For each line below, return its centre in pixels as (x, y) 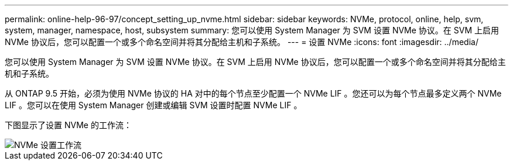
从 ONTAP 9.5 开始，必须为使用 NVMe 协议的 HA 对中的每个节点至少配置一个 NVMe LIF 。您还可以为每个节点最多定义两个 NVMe (253, 93)
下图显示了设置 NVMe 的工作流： (68, 125)
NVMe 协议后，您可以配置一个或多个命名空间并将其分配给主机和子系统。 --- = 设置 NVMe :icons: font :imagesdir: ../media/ (242, 42)
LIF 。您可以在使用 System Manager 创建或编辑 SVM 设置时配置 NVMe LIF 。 (153, 105)
